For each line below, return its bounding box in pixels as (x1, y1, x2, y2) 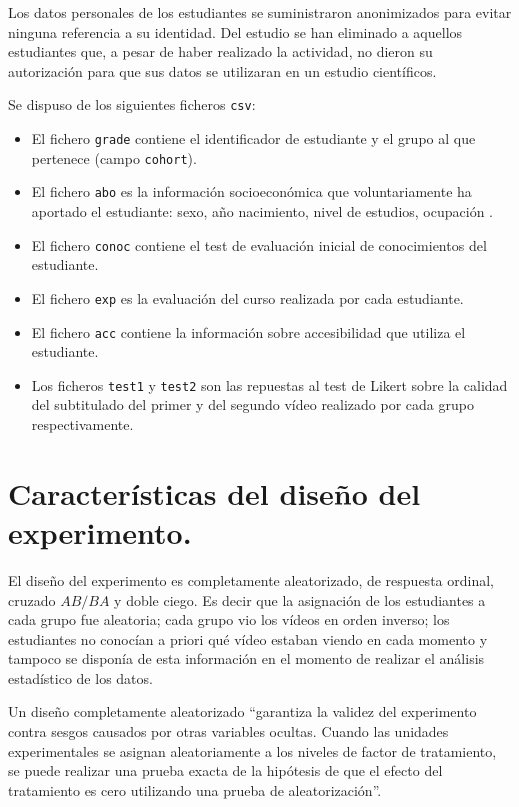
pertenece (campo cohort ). (31, 147, 197, 168)
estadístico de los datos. (8, 667, 153, 688)
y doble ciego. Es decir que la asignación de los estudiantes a (114, 589, 486, 610)
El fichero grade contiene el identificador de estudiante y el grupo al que (31, 128, 476, 149)
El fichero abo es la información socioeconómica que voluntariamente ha (31, 181, 472, 202)
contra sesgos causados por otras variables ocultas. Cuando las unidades (8, 721, 449, 742)
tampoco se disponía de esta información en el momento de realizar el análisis (8, 648, 485, 669)
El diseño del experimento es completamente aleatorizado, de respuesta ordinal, (8, 569, 494, 590)
